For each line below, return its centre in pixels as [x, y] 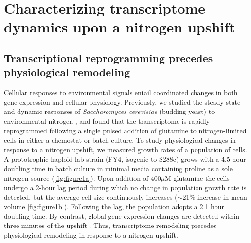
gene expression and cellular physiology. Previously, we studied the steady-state [122, 102]
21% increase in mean [215, 197]
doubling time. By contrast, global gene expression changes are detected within [122, 216]
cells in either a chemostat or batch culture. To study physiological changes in [120, 140]
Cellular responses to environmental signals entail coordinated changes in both [121, 92]
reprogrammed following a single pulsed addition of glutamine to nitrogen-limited [125, 130]
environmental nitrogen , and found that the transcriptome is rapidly [107, 121]
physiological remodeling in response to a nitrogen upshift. [91, 235]
